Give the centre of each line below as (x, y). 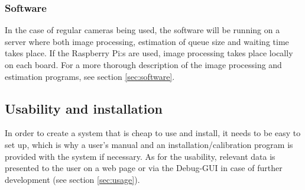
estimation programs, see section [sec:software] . (90, 76)
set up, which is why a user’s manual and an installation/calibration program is (149, 144)
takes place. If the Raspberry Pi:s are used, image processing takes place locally (149, 53)
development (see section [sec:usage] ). (72, 179)
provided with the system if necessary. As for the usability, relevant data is (140, 156)
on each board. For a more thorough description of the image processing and (143, 65)
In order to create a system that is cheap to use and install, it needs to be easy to (153, 133)
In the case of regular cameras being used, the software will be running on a (142, 30)
